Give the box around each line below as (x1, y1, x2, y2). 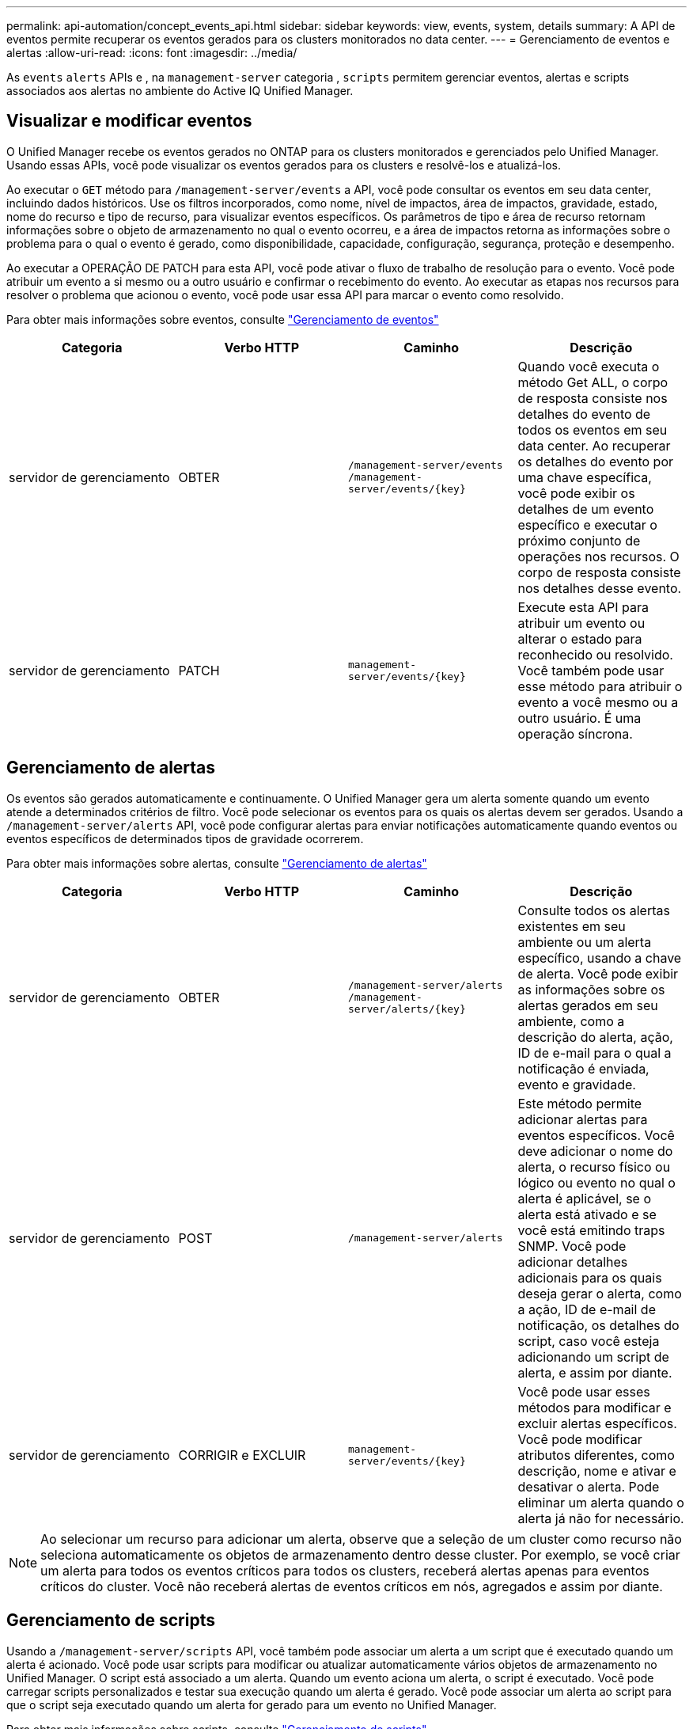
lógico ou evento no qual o (517, 1174, 676, 1191)
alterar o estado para (517, 630, 642, 647)
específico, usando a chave (517, 949, 682, 966)
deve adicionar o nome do (517, 1142, 673, 1159)
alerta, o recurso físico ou (517, 1158, 671, 1175)
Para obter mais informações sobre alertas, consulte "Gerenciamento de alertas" (6, 856, 427, 870)
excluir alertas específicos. (517, 1415, 677, 1431)
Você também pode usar (517, 662, 665, 678)
